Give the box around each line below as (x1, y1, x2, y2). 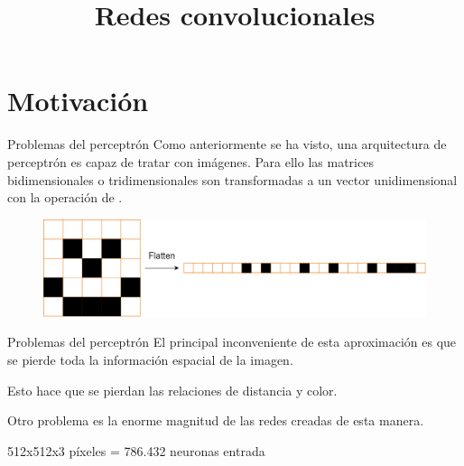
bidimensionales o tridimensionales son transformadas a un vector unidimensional (7, 170, 458, 189)
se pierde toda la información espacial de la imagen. (7, 349, 293, 368)
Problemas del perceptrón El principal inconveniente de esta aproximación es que (7, 332, 457, 351)
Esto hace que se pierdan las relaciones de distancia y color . (7, 380, 338, 399)
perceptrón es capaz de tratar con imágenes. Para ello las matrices (7, 152, 374, 171)
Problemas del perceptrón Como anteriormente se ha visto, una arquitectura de (7, 135, 447, 154)
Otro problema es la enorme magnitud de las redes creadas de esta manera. (7, 411, 424, 430)
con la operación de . (7, 188, 123, 207)
